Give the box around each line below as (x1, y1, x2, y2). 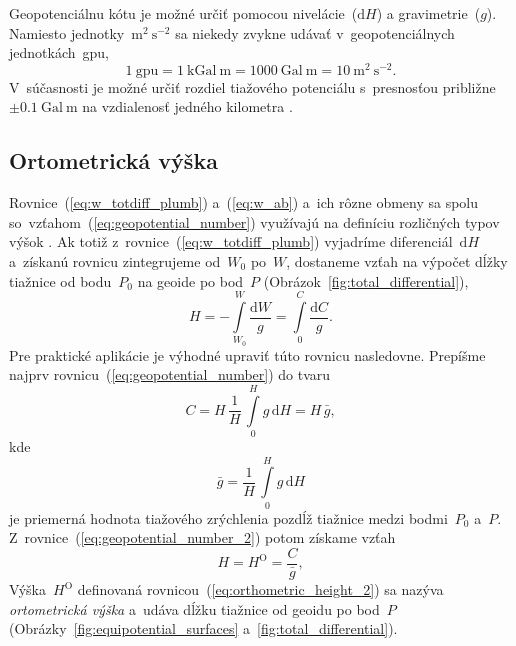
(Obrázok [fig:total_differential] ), (263, 270, 469, 291)
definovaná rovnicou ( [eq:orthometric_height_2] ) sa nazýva (77, 579, 444, 600)
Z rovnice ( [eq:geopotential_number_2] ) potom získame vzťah (9, 527, 396, 548)
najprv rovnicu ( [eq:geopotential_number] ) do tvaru (9, 364, 331, 385)
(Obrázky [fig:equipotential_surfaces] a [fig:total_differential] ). (9, 618, 398, 639)
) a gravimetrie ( (376, 3, 481, 23)
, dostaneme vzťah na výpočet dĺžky (286, 251, 508, 272)
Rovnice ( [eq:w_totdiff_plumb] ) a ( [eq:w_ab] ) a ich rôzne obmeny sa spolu (9, 192, 479, 213)
